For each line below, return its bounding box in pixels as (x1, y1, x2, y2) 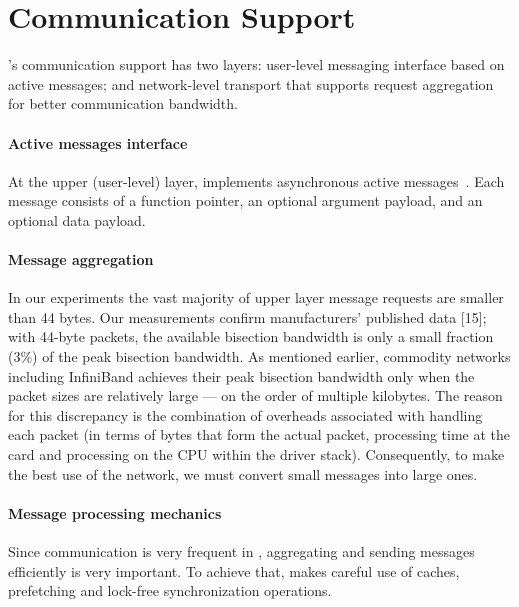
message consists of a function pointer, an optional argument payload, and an (8, 190, 483, 211)
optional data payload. (8, 209, 146, 230)
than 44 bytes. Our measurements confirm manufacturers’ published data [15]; (8, 306, 487, 327)
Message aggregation (8, 249, 154, 270)
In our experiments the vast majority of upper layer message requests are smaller (8, 287, 504, 308)
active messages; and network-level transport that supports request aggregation (8, 73, 494, 94)
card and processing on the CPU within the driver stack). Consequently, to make (8, 444, 505, 465)
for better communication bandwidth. (8, 93, 238, 114)
